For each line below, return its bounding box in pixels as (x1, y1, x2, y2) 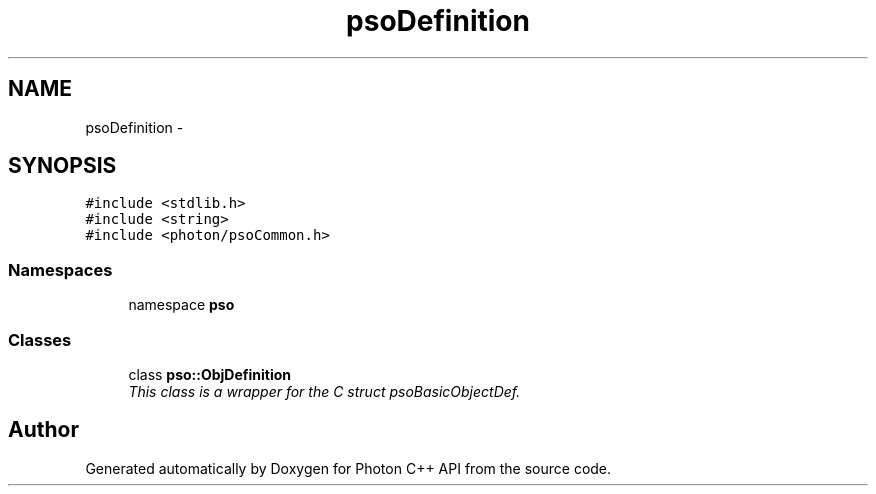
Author (8, 417, 79, 443)
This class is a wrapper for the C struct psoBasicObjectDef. (128, 382, 521, 400)
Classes (8, 329, 72, 350)
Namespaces (8, 259, 113, 280)
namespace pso (128, 296, 235, 314)
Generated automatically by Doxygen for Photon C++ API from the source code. (85, 459, 612, 477)
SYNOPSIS (8, 153, 117, 179)
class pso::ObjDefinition (128, 365, 292, 383)
